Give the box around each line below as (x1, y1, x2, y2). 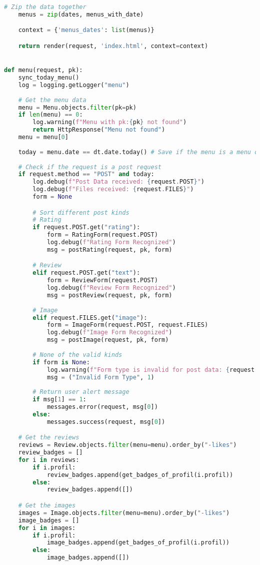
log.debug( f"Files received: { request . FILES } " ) (32, 186, 194, 193)
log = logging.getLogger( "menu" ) (18, 81, 129, 89)
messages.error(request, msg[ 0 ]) (46, 403, 158, 411)
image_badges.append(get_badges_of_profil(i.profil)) (46, 539, 230, 546)
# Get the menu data (18, 96, 86, 104)
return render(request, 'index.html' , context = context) (18, 42, 208, 50)
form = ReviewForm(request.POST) (46, 277, 158, 284)
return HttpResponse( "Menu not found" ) (32, 126, 165, 134)
